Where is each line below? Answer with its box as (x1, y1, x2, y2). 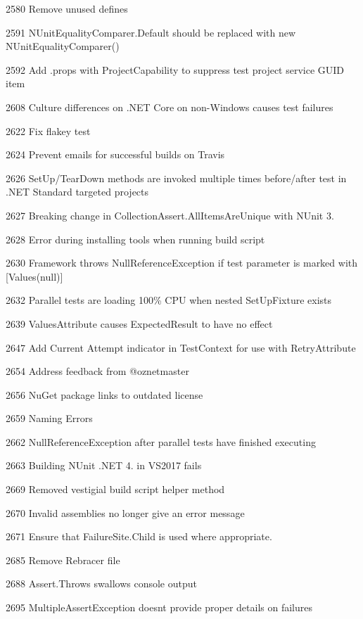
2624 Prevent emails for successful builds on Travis (6, 147, 225, 162)
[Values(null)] (6, 269, 63, 283)
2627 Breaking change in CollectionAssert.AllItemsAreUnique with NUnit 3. (6, 208, 334, 222)
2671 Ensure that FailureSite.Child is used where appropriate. (6, 529, 272, 544)
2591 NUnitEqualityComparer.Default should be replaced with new (6, 25, 296, 39)
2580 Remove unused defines (6, 1, 128, 15)
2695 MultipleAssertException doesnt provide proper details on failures (6, 600, 312, 615)
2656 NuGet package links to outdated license (6, 387, 203, 402)
